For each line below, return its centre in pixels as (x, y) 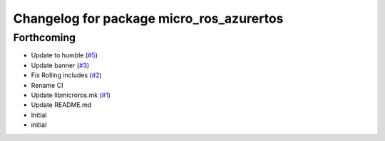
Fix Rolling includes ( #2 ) (67, 75)
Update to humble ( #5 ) (65, 55)
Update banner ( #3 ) (60, 65)
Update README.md (61, 105)
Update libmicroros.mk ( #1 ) (71, 95)
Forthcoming (45, 38)
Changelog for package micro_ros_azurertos (148, 18)
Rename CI (47, 85)
